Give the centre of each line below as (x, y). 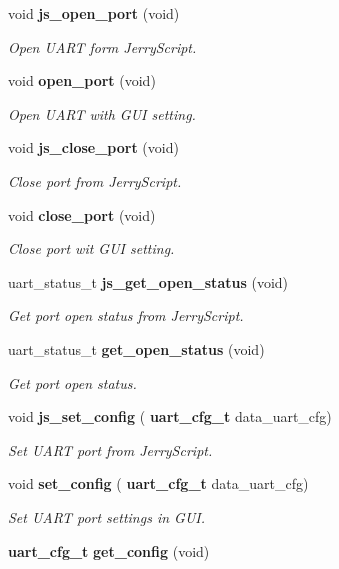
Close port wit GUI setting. (91, 248)
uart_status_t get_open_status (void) (136, 348)
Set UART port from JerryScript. (110, 449)
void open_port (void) (82, 80)
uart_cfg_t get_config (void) (109, 550)
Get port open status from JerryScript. (126, 315)
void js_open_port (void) (94, 13)
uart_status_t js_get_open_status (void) (148, 281)
